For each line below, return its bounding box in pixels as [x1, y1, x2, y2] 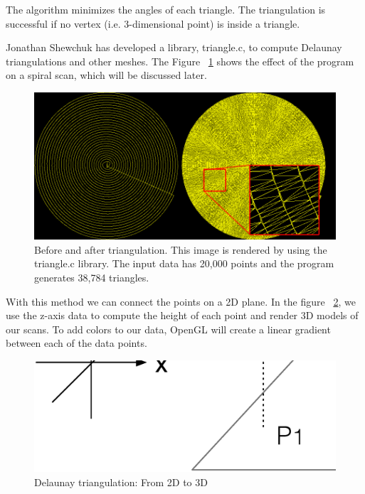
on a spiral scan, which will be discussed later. [6, 68, 207, 82]
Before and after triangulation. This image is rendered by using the [34, 242, 327, 257]
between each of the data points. [6, 335, 147, 350]
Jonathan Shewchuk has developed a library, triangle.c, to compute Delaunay [6, 40, 342, 55]
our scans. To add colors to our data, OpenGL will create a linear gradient [6, 321, 331, 336]
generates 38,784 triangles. [34, 269, 149, 284]
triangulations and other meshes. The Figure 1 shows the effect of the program [6, 53, 354, 68]
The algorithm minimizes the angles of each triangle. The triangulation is [6, 2, 326, 16]
